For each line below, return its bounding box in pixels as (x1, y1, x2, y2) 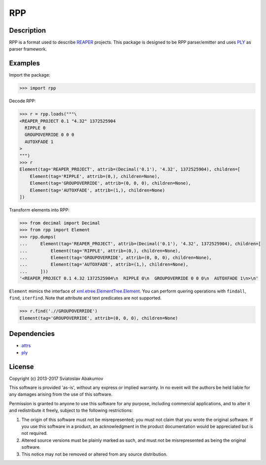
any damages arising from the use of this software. (9, 391, 113, 397)
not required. (21, 430, 48, 436)
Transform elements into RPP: (9, 207, 70, 212)
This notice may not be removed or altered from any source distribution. (21, 451, 167, 457)
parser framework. (9, 46, 47, 52)
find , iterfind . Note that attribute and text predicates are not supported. (9, 295, 162, 301)
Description (9, 26, 46, 35)
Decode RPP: (9, 98, 36, 104)
